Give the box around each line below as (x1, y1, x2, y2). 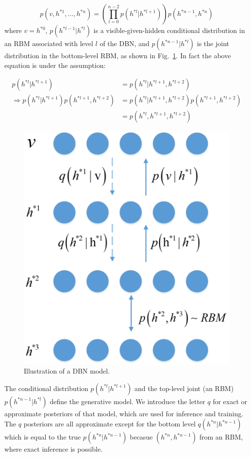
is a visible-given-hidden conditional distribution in (93, 25, 245, 35)
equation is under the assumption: (4, 60, 106, 70)
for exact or (213, 396, 248, 406)
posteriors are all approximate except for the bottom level (23, 419, 196, 429)
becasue (130, 432, 153, 442)
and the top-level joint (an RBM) (134, 383, 234, 393)
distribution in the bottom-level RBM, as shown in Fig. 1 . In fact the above (4, 50, 231, 60)
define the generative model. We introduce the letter (50, 396, 205, 406)
